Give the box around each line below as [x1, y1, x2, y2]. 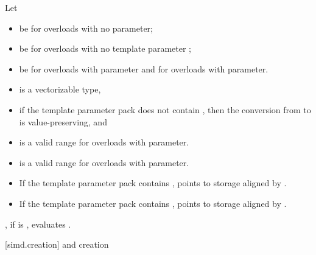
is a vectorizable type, [19, 83, 101, 96]
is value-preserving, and [19, 115, 107, 128]
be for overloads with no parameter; [19, 21, 153, 34]
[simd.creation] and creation [5, 238, 109, 251]
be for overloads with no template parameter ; [19, 42, 191, 55]
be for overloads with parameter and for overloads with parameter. [19, 62, 269, 75]
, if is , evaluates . [5, 217, 71, 230]
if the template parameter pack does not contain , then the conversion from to [19, 103, 311, 116]
